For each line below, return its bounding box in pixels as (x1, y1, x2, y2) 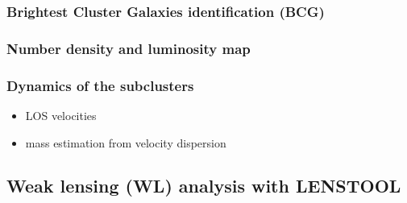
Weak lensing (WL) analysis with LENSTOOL (6, 173, 401, 198)
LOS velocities (25, 106, 97, 123)
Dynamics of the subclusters (6, 75, 194, 95)
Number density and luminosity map (6, 38, 251, 58)
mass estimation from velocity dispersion (25, 134, 226, 151)
